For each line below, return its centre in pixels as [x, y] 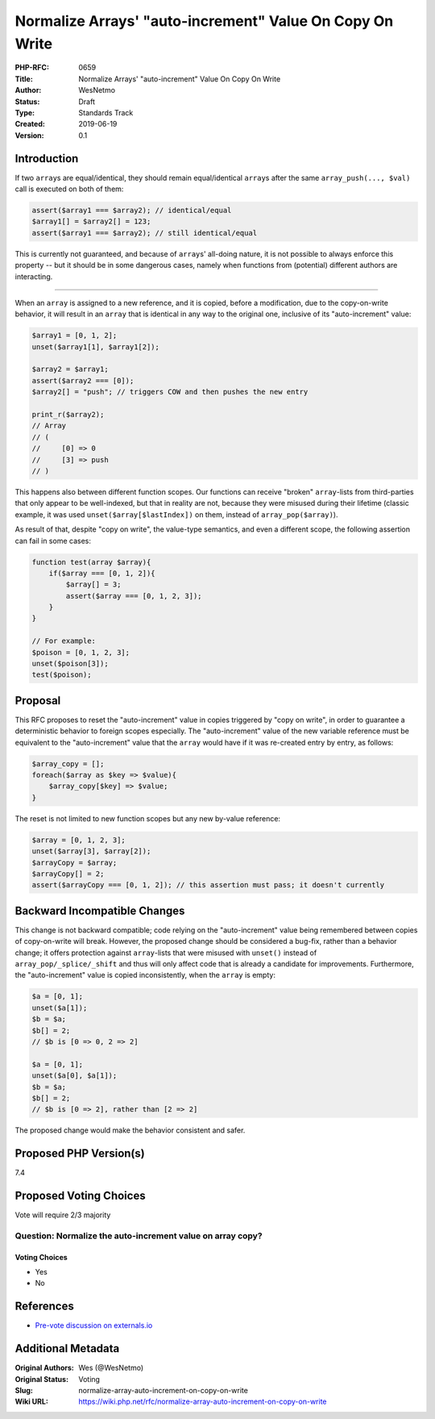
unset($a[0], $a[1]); [75, 1076]
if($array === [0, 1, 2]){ [102, 573]
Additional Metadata [67, 1348]
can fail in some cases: [53, 540]
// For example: [64, 641]
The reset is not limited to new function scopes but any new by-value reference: [148, 818]
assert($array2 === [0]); [83, 380]
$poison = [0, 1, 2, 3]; [81, 652]
